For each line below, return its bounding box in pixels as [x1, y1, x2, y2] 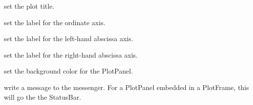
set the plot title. [4, 1, 54, 11]
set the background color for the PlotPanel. [4, 66, 133, 76]
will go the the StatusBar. [4, 91, 81, 102]
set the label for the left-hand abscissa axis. [4, 33, 133, 44]
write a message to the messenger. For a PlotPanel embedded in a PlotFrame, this [4, 82, 249, 92]
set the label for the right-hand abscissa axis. [4, 49, 138, 60]
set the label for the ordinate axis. [4, 17, 106, 27]
